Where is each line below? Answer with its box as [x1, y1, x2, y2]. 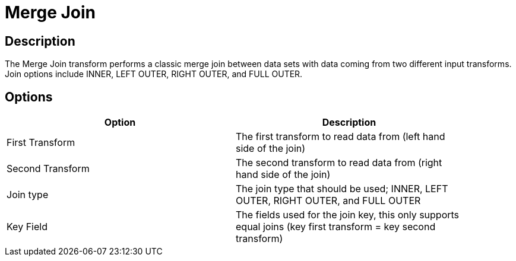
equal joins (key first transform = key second [236, 221, 436, 233]
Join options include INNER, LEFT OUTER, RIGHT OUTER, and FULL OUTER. [5, 69, 303, 79]
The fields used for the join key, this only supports [236, 209, 460, 221]
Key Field [7, 221, 48, 233]
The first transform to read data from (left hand [236, 130, 445, 143]
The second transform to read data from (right [236, 157, 442, 169]
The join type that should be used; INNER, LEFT [236, 183, 448, 195]
